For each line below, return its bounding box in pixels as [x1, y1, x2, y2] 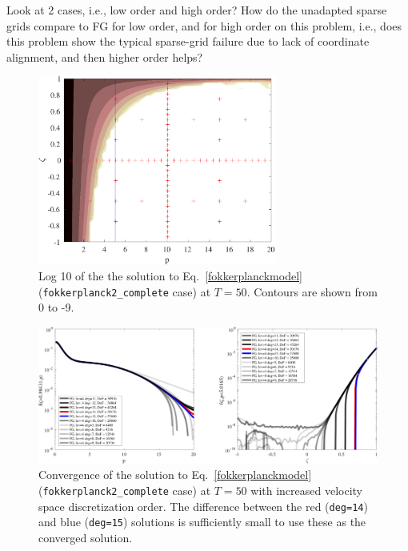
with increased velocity [250, 482, 363, 499]
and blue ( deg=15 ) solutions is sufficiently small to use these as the [38, 513, 366, 530]
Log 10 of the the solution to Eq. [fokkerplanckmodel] [38, 267, 302, 284]
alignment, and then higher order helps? [6, 48, 203, 65]
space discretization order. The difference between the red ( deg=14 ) [38, 497, 368, 514]
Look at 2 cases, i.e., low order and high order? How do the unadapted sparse [6, 2, 387, 18]
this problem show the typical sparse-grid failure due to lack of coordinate [6, 33, 370, 50]
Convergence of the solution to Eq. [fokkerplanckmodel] [38, 466, 312, 483]
